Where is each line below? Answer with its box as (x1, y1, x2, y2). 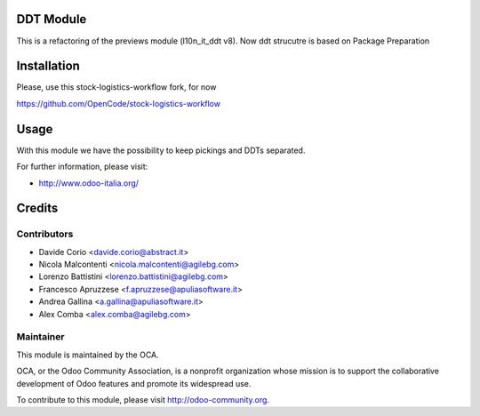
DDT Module (16, 12, 87, 27)
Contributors (16, 228, 74, 240)
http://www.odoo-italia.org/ (38, 178, 140, 188)
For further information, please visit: (16, 161, 148, 172)
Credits (16, 201, 59, 216)
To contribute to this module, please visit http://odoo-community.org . (16, 394, 270, 404)
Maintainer (16, 331, 65, 343)
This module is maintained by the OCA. (16, 349, 159, 360)
